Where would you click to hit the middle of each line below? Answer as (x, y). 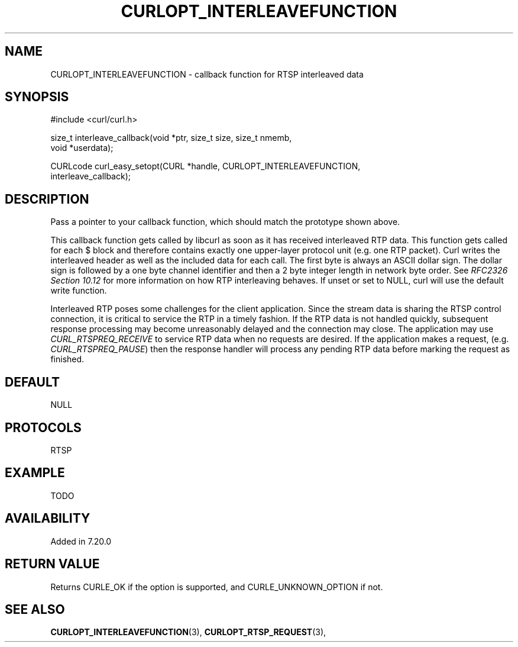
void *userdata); (82, 148)
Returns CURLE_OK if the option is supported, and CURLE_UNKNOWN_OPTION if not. (217, 587)
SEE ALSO (35, 609)
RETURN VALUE (52, 564)
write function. (79, 291)
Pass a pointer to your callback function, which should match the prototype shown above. (225, 222)
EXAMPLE (35, 473)
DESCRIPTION (47, 199)
